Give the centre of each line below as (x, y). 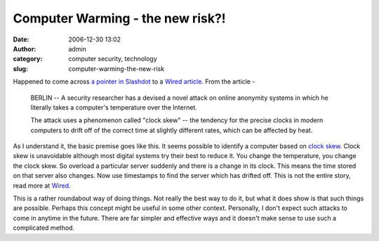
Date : (21, 39)
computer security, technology (113, 59)
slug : (20, 69)
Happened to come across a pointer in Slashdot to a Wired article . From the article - (134, 82)
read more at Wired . (42, 185)
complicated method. (44, 228)
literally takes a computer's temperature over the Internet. (114, 107)
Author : (25, 48)
